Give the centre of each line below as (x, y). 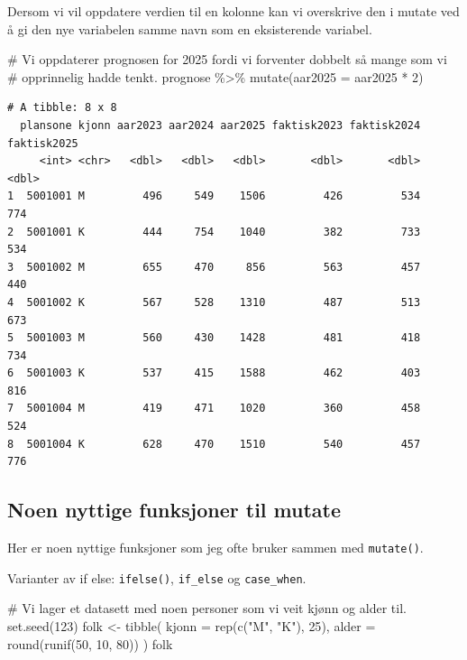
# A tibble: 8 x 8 (62, 108)
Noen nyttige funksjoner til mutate (174, 510)
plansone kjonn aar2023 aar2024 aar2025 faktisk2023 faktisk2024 (220, 125)
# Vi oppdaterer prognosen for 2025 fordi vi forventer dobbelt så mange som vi (227, 59)
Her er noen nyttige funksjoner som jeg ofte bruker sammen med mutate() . (215, 548)
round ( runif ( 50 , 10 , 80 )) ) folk (90, 643)
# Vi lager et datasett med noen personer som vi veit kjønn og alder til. (207, 608)
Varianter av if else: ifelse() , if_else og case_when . (157, 577)
